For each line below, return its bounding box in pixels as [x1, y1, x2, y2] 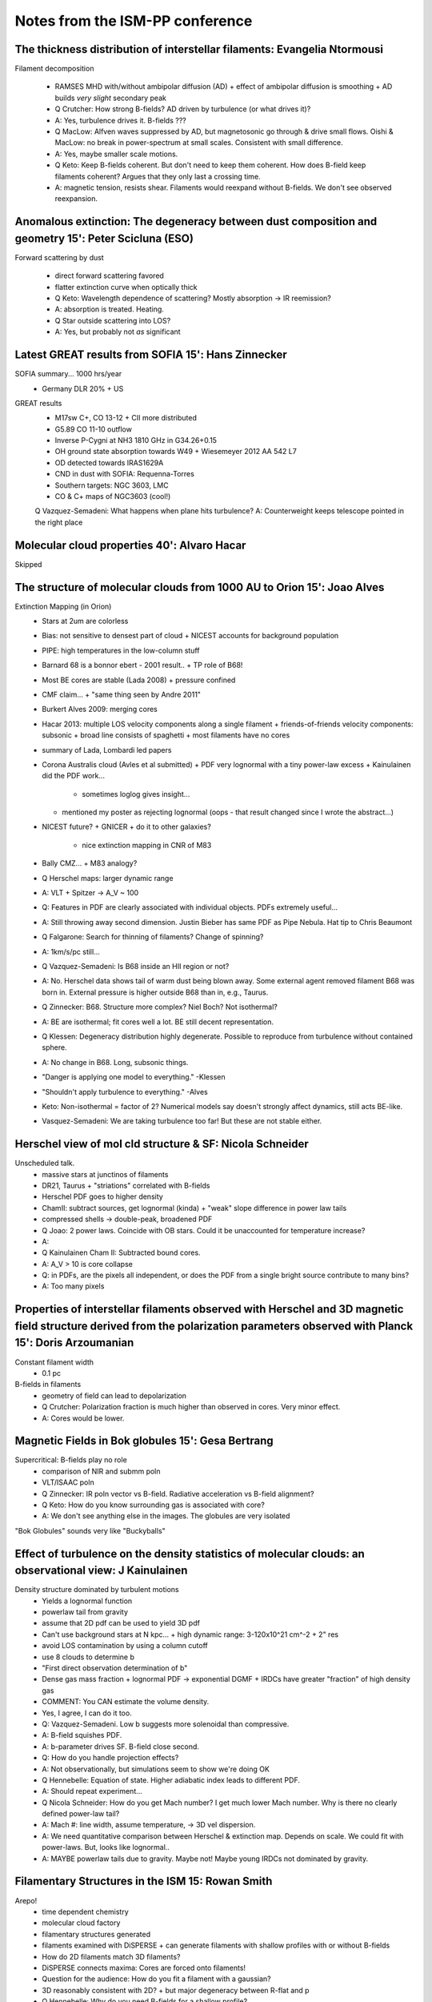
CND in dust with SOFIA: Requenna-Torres [54, 469, 195, 479]
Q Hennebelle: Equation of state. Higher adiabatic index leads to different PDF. [42, 1775, 300, 1785]
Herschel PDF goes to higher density [42, 1192, 163, 1201]
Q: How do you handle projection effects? [42, 1753, 179, 1763]
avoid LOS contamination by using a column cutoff [42, 1641, 208, 1650]
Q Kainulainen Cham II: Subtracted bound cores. [42, 1248, 201, 1257]
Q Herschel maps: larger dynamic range [42, 873, 174, 882]
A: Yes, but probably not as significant [54, 327, 181, 336]
